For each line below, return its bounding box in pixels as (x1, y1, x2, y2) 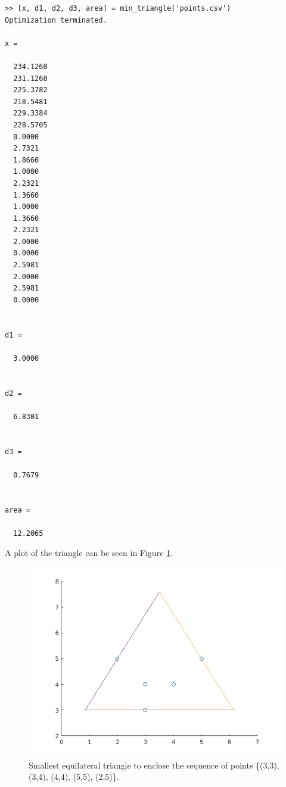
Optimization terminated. (5, 15, 107, 24)
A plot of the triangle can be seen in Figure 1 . (5, 546, 173, 559)
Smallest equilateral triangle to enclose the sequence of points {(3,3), (29, 758, 279, 771)
